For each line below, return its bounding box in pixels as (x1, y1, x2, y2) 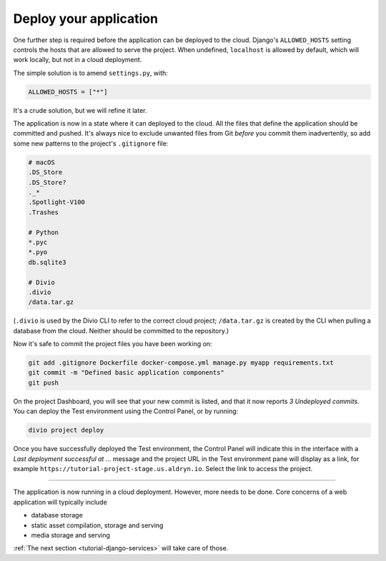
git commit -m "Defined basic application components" (28, 368, 224, 377)
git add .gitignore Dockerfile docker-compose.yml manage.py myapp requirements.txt (28, 359, 334, 367)
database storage (31, 511, 84, 520)
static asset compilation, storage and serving (31, 521, 164, 530)
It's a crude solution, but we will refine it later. (13, 106, 147, 114)
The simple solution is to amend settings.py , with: (13, 69, 168, 77)
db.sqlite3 (28, 258, 66, 266)
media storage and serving (31, 530, 111, 539)
